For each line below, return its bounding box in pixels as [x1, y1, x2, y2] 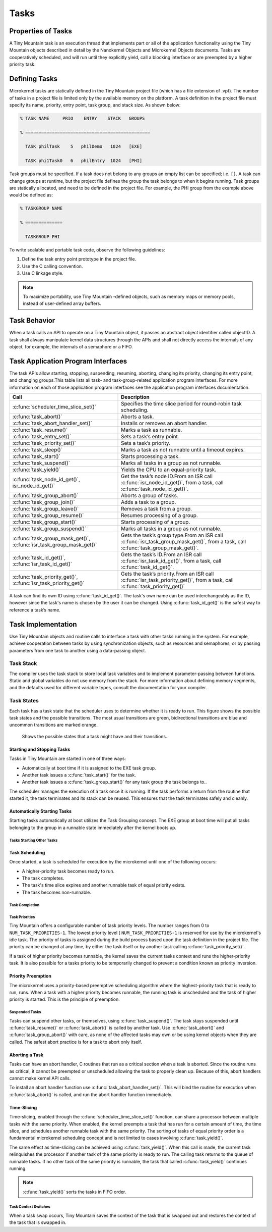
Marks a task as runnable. [121, 427, 182, 434]
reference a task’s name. [9, 606, 60, 613]
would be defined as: [9, 192, 53, 198]
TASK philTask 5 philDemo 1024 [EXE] [25, 144, 143, 149]
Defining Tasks [9, 75, 58, 83]
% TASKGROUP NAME [20, 206, 63, 212]
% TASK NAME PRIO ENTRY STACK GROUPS [20, 115, 145, 121]
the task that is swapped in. [9, 1219, 66, 1225]
